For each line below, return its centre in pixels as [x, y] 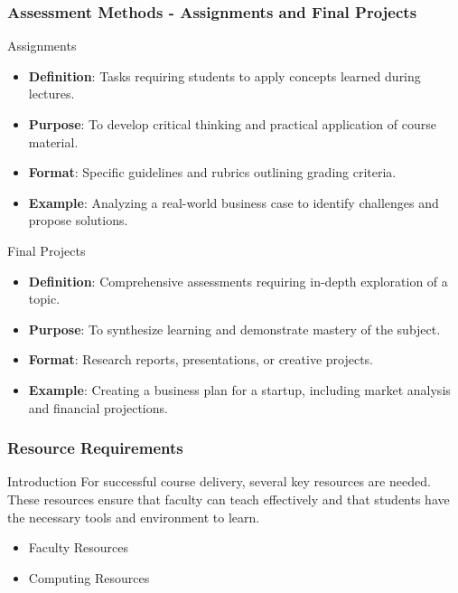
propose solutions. [78, 220]
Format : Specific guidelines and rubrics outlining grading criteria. [212, 172]
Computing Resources [89, 577]
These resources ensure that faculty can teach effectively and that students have [229, 499]
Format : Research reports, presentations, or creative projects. [201, 359]
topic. [44, 299]
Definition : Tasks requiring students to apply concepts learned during [224, 75]
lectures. [51, 94]
